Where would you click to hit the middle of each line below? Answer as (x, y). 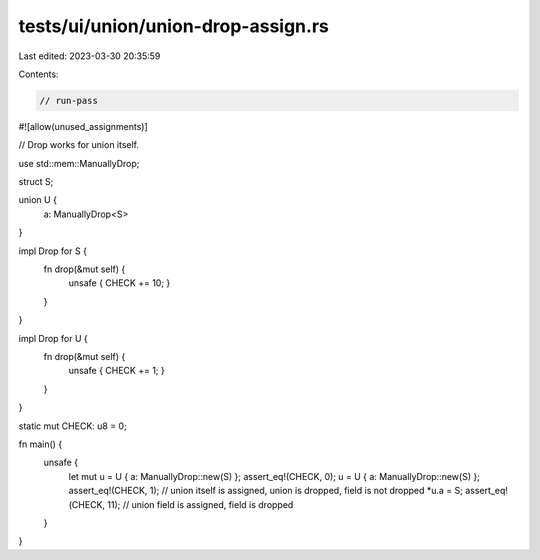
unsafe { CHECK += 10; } (119, 283)
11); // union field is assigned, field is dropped (200, 504)
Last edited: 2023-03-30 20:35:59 (89, 56)
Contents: (38, 74)
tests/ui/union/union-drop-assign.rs (173, 26)
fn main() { (40, 444)
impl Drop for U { (53, 338)
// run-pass (69, 100)
